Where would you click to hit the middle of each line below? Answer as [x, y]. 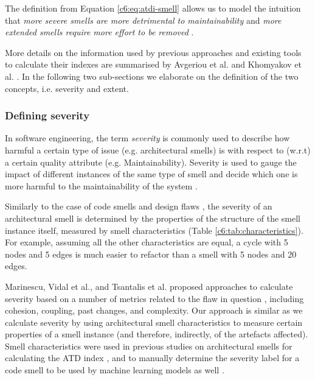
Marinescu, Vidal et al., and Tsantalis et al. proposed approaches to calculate [149, 286]
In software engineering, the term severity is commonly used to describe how [147, 138]
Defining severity [47, 115]
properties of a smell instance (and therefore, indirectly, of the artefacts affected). [157, 334]
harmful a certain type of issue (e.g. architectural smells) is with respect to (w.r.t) [158, 150]
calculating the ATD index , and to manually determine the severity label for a [152, 358]
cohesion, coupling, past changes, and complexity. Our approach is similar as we [154, 310]
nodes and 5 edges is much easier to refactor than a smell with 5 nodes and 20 [151, 254]
